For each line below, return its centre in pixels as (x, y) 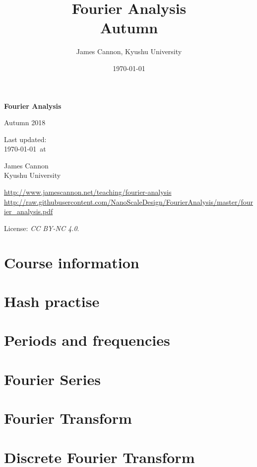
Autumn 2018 (25, 122)
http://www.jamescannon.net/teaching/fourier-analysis (88, 192)
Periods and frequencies (87, 340)
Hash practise (52, 301)
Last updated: (25, 139)
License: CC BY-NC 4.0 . (42, 228)
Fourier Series (52, 379)
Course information (72, 262)
